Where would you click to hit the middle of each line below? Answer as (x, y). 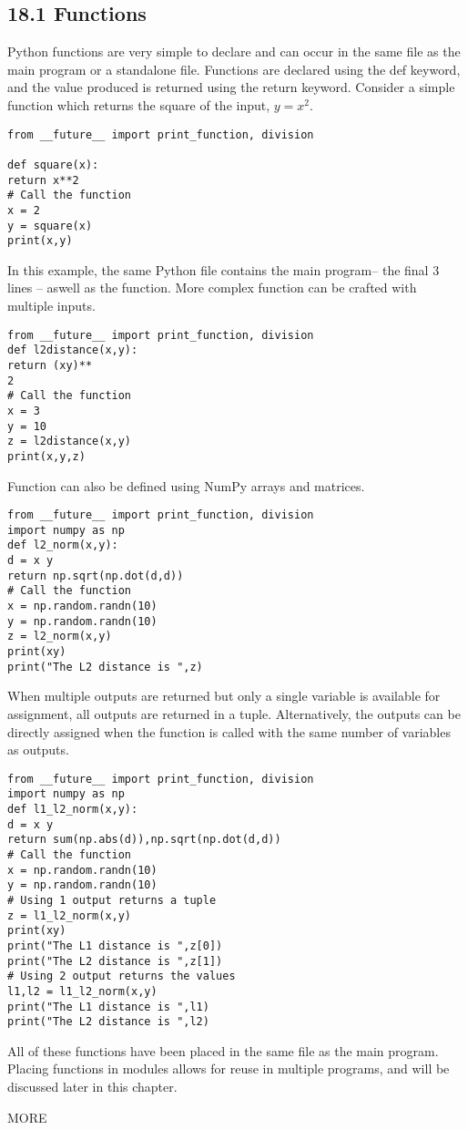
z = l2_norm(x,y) (60, 637)
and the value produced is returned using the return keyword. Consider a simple (231, 87)
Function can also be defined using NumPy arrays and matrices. (186, 485)
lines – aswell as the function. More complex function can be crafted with (212, 288)
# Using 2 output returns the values (122, 976)
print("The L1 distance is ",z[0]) (115, 945)
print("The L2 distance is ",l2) (108, 1022)
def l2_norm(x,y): (63, 545)
